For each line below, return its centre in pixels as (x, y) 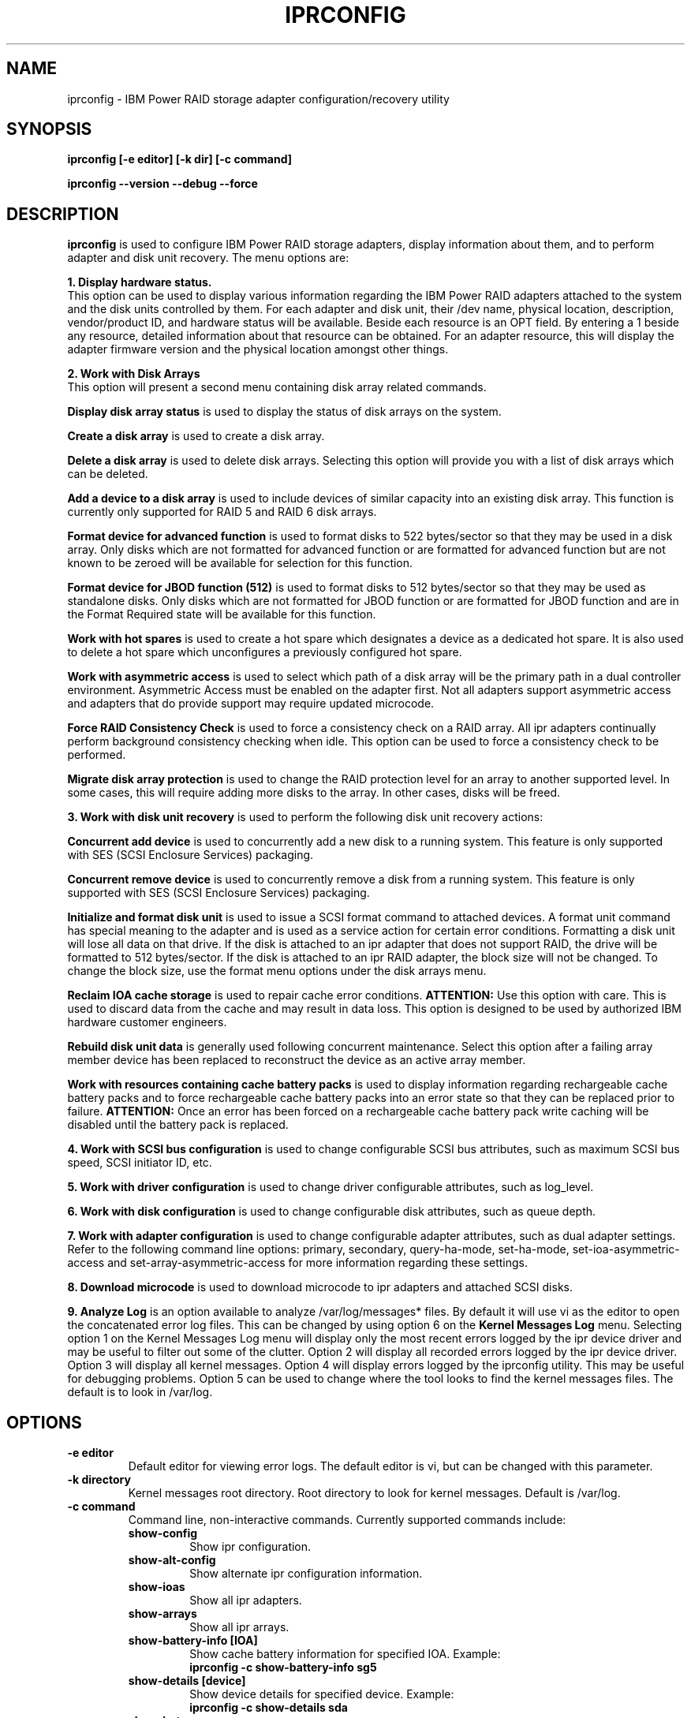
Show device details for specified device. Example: (322, 1694)
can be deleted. (108, 474)
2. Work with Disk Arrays (134, 374)
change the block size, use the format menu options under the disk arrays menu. (277, 971)
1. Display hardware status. (140, 282)
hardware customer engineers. (147, 1022)
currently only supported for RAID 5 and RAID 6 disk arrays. (222, 512)
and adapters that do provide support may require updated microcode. (251, 704)
